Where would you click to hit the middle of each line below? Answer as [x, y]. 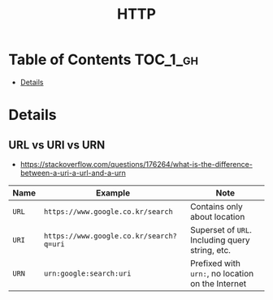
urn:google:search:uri [87, 273]
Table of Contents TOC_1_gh [104, 60]
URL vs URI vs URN [57, 145]
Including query [220, 240]
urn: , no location [222, 273]
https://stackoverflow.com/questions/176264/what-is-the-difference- [136, 164]
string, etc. [210, 250]
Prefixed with [215, 263]
